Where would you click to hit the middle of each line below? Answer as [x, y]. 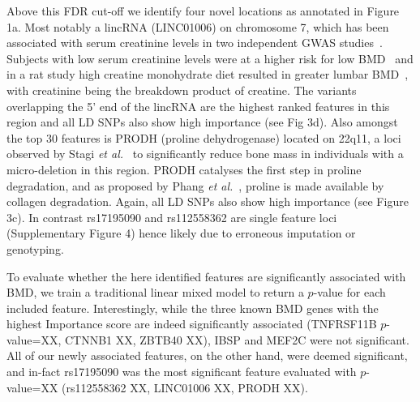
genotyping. [35, 248]
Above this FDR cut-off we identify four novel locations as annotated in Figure [203, 11]
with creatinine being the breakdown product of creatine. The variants [182, 90]
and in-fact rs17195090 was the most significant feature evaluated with [182, 372]
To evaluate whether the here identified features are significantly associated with [206, 276]
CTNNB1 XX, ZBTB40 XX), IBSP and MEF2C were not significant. [237, 339]
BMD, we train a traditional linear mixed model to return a [155, 292]
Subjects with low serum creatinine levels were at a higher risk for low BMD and [210, 58]
